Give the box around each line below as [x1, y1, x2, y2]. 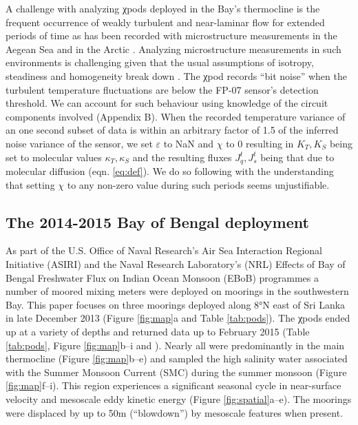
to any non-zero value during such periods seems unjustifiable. [67, 177, 330, 191]
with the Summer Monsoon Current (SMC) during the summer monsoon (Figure [6, 364, 347, 379]
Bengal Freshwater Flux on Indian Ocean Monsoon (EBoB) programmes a [6, 270, 319, 284]
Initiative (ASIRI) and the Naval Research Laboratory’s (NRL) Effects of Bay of [6, 256, 346, 271]
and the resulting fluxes [132, 149, 232, 164]
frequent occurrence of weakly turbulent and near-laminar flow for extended [6, 14, 325, 29]
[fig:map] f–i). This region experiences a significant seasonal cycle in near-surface [6, 378, 341, 393]
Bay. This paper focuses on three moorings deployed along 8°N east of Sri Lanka [6, 297, 346, 311]
